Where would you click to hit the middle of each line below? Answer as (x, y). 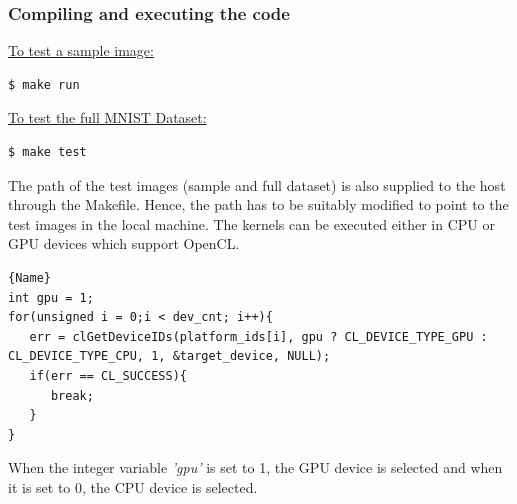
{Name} (29, 277)
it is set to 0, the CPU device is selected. (133, 486)
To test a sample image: (81, 50)
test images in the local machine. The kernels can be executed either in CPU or (251, 223)
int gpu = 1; (51, 297)
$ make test (47, 152)
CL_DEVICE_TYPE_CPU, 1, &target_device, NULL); (169, 356)
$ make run (44, 84)
